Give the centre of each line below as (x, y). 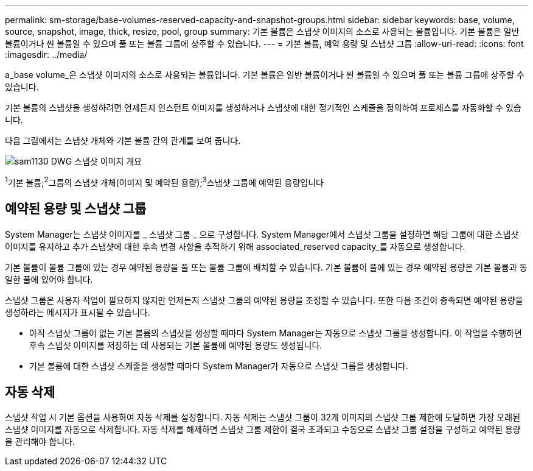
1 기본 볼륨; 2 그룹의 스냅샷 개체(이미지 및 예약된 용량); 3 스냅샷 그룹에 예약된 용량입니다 (164, 182)
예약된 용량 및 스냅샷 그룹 (76, 209)
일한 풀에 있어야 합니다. (49, 279)
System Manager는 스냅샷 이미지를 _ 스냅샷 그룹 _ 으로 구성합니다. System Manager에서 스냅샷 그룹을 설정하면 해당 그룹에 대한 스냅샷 (262, 234)
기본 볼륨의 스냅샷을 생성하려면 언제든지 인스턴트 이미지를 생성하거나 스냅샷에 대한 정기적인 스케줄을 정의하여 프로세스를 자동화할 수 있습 (263, 108)
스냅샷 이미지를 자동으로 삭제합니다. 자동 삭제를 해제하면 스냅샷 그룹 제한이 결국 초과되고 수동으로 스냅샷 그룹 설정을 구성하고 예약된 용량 (263, 430)
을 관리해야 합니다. (40, 442)
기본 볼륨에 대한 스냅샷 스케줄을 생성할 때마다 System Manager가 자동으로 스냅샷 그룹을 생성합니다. (219, 366)
